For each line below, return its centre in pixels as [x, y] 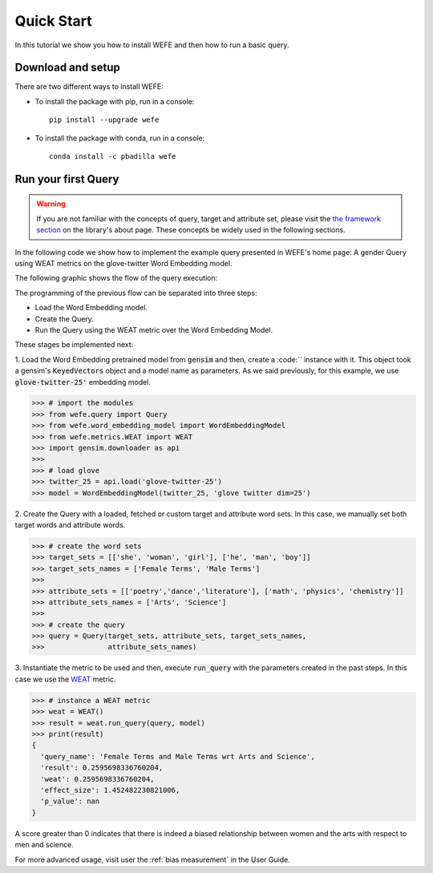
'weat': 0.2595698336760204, [98, 779]
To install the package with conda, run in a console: [120, 138]
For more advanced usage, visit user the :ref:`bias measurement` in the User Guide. [152, 859]
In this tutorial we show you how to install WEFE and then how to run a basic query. [152, 45]
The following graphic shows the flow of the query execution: [116, 278]
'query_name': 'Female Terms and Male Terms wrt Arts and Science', [178, 756]
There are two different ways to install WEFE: [89, 87]
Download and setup [67, 68]
